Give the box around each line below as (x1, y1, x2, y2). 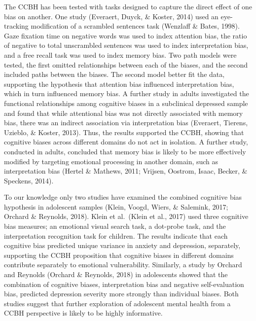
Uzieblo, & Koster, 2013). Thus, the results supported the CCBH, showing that (4, 127, 244, 137)
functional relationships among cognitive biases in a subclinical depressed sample (4, 98, 248, 108)
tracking (4, 21, 29, 31)
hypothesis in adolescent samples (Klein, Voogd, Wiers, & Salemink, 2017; (4, 201, 228, 212)
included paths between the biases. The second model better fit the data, (4, 69, 225, 79)
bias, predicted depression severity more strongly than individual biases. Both (4, 288, 239, 299)
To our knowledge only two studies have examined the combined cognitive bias (4, 192, 242, 202)
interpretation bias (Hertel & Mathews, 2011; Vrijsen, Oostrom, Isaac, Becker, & (4, 166, 248, 176)
